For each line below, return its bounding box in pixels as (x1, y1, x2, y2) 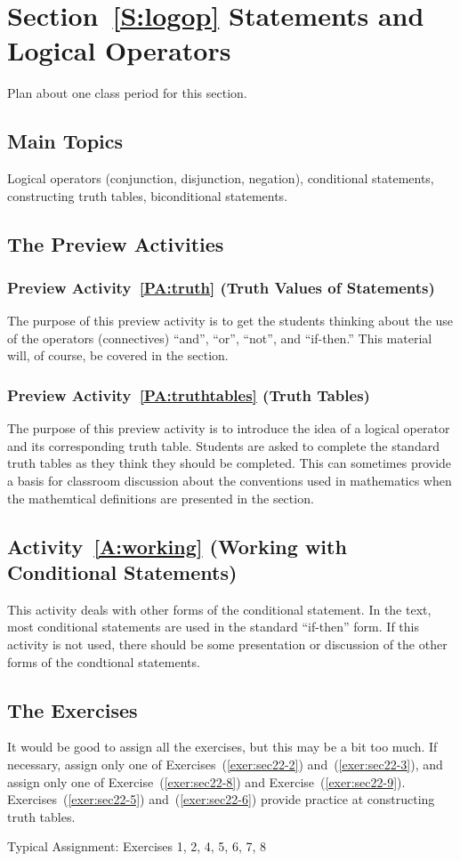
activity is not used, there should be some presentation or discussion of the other (7, 635, 448, 654)
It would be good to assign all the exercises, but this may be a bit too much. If (7, 737, 438, 756)
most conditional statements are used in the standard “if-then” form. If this (7, 617, 419, 636)
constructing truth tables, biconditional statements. (7, 186, 288, 205)
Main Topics (7, 127, 124, 155)
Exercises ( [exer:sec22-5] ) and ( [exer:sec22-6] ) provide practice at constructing (7, 790, 435, 809)
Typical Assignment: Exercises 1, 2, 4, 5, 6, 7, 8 (7, 837, 267, 856)
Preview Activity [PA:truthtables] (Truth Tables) (7, 384, 370, 406)
